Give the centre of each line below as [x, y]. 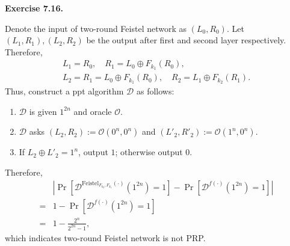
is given [43, 111]
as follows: [155, 91]
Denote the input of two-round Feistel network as [96, 28]
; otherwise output [149, 152]
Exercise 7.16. [34, 8]
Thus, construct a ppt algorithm [64, 91]
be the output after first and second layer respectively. [186, 40]
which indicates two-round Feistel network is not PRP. [105, 237]
